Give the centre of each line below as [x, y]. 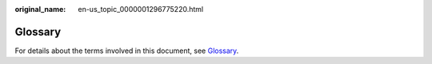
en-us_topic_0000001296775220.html [141, 9]
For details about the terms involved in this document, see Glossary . [127, 51]
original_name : [40, 9]
